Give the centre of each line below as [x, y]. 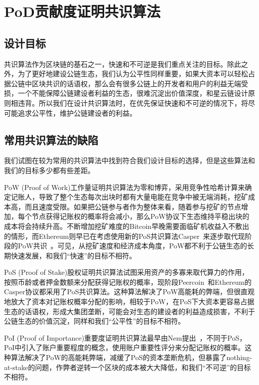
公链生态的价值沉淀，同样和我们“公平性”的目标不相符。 [95, 321]
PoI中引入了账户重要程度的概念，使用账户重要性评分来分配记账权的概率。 [125, 347]
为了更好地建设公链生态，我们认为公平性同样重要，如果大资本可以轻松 [133, 74]
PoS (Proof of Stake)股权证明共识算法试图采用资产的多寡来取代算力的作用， [127, 272]
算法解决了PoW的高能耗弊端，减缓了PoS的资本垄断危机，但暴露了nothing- [131, 357]
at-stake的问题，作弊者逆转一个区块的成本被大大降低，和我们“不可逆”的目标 [128, 367]
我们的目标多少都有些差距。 [49, 170]
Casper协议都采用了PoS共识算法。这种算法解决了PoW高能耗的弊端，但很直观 [129, 291]
